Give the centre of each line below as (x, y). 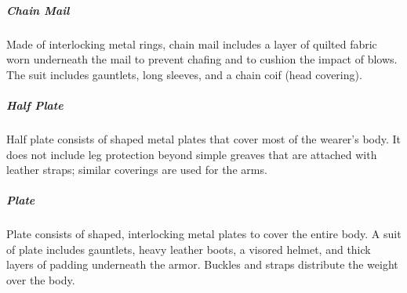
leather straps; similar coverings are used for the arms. (137, 170)
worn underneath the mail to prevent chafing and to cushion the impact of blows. (202, 59)
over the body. (41, 280)
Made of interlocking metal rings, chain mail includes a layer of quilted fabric (192, 43)
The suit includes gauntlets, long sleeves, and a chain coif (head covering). (184, 74)
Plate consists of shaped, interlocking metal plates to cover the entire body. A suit (204, 234)
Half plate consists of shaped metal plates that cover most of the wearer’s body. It (204, 138)
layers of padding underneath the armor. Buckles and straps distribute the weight (202, 264)
